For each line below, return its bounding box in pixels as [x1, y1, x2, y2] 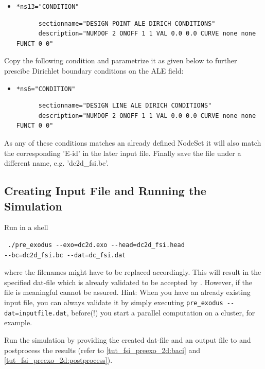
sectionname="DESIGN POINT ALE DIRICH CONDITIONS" [38, 20, 216, 27]
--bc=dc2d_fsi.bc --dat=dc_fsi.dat [4, 251, 126, 259]
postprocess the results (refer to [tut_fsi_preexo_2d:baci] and [4, 344, 201, 355]
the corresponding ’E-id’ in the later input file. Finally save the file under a [4, 147, 241, 158]
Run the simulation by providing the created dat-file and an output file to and [4, 334, 251, 345]
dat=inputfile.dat [4, 309, 67, 317]
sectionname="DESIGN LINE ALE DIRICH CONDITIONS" [38, 102, 212, 110]
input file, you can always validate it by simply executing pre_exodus [4, 297, 223, 307]
